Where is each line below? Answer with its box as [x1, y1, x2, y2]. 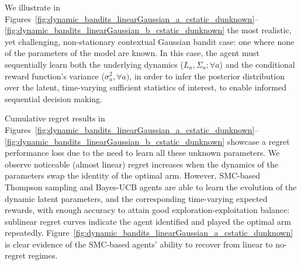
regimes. [28, 249, 58, 261]
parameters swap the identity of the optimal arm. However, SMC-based [5, 169, 261, 182]
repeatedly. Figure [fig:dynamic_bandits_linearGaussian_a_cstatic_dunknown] [5, 226, 293, 239]
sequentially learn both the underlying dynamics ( [5, 58, 184, 70]
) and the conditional [219, 58, 295, 70]
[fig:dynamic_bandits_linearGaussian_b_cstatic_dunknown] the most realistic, [5, 24, 292, 36]
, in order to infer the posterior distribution [129, 69, 285, 82]
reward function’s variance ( [5, 69, 105, 82]
